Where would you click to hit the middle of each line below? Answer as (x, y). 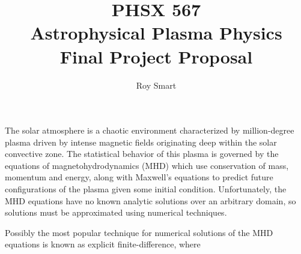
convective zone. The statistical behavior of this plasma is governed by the (142, 154)
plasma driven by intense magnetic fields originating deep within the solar (141, 142)
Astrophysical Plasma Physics (156, 33)
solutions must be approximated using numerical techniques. (116, 212)
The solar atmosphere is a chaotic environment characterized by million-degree (150, 130)
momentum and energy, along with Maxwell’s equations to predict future (139, 177)
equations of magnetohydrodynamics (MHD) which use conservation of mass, (147, 165)
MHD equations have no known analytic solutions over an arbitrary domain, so (150, 200)
